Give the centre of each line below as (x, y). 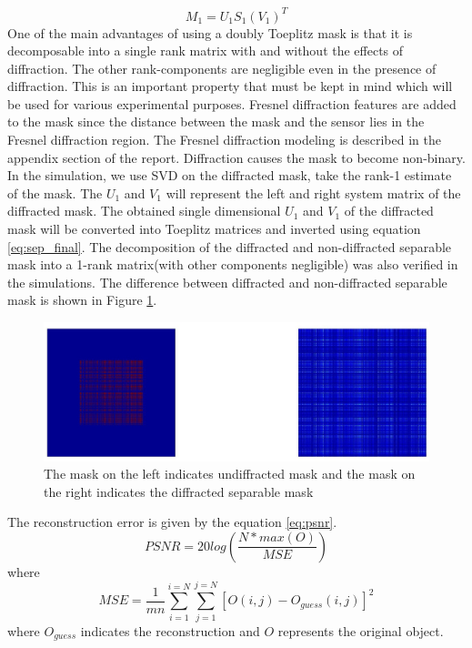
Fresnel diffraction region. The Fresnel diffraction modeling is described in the (224, 140)
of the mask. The (55, 192)
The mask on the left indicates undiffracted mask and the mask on (230, 474)
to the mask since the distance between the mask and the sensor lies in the (216, 121)
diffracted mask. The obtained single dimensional (144, 211)
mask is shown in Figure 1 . (82, 300)
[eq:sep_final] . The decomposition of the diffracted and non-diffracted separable (230, 246)
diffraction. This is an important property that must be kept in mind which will (230, 86)
